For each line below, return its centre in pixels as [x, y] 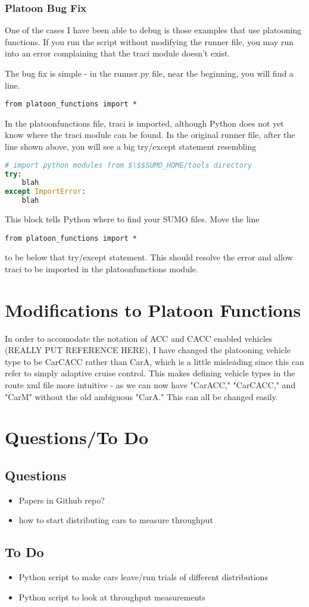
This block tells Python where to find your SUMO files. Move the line [132, 219]
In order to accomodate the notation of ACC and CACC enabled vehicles [139, 338]
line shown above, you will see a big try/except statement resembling [131, 147]
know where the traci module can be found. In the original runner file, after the [150, 135]
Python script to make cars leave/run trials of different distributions [143, 577]
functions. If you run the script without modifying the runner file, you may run [149, 41]
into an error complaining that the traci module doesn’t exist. [118, 53]
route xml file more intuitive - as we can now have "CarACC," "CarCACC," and [150, 384]
